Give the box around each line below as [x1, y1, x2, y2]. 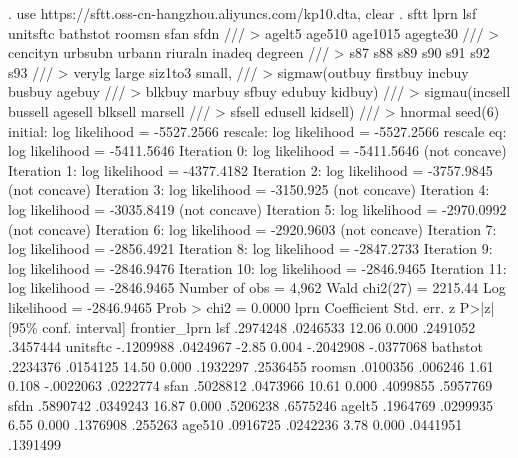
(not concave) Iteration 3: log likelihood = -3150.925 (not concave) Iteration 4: [8, 179, 490, 200]
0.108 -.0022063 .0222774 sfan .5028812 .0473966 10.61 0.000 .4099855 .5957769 [8, 375, 493, 396]
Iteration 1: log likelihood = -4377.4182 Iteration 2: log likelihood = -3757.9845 [8, 159, 493, 180]
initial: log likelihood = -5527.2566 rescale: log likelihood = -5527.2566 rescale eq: [8, 120, 507, 141]
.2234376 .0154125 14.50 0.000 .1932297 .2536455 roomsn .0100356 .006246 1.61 [8, 355, 494, 376]
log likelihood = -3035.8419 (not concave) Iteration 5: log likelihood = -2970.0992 [8, 198, 507, 219]
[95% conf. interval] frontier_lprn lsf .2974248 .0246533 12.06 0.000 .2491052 [8, 316, 476, 337]
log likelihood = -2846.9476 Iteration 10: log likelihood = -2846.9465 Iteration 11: [8, 257, 507, 278]
